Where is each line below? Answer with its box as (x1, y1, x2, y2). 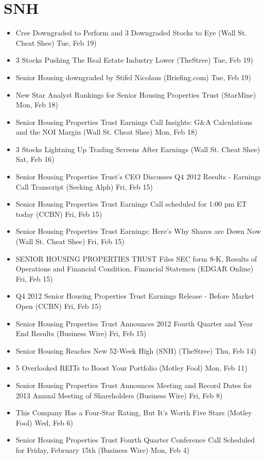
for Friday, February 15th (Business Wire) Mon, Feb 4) (15, 444, 190, 455)
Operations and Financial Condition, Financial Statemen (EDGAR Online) (15, 263, 254, 274)
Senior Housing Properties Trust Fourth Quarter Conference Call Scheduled (15, 434, 255, 445)
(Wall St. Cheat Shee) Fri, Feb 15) (15, 236, 125, 247)
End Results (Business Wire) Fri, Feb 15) (15, 328, 147, 339)
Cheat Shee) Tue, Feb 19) (15, 37, 97, 48)
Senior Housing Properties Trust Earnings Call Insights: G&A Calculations (15, 116, 253, 127)
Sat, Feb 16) (15, 154, 55, 164)
